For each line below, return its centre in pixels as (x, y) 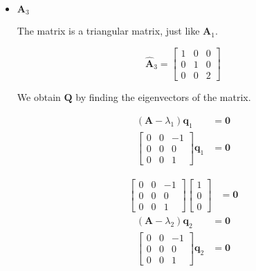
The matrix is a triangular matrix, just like (108, 31)
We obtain (39, 97)
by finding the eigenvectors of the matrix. (163, 97)
